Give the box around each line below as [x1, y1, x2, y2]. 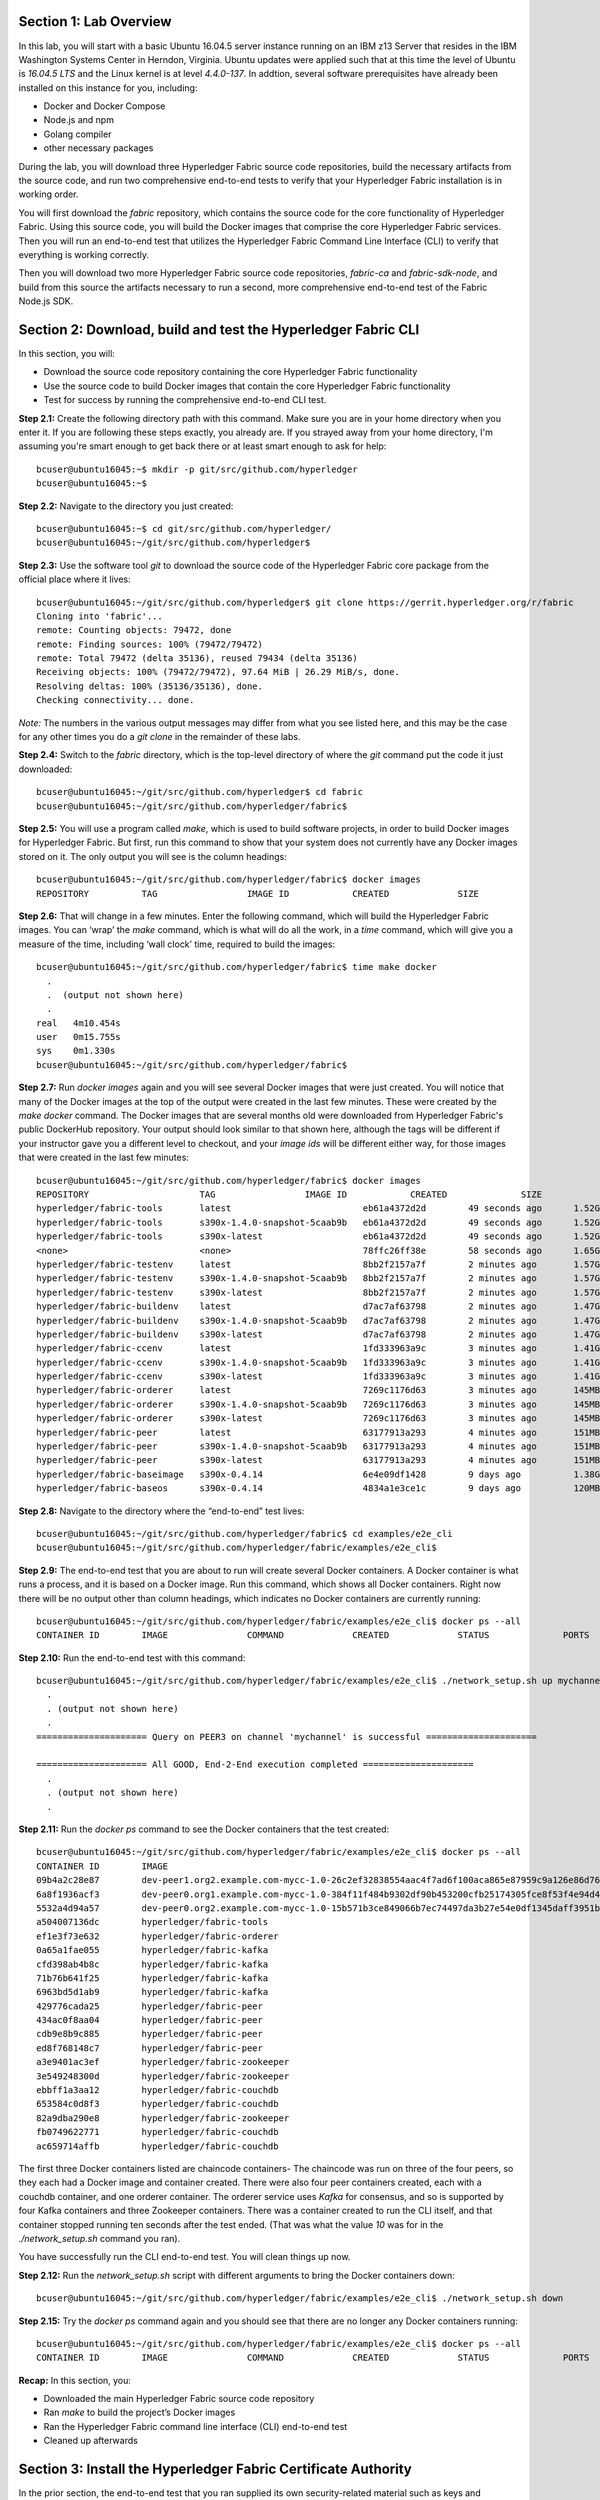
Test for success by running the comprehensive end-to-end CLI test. [43, 394, 327, 406]
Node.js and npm [43, 114, 115, 126]
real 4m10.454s [36, 1017, 121, 1029]
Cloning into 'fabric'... [36, 610, 164, 622]
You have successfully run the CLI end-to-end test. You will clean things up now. [18, 2251, 351, 2263]
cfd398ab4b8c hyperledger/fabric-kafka [36, 1958, 269, 1970]
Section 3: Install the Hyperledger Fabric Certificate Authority [18, 2461, 412, 2478]
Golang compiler [43, 128, 112, 140]
